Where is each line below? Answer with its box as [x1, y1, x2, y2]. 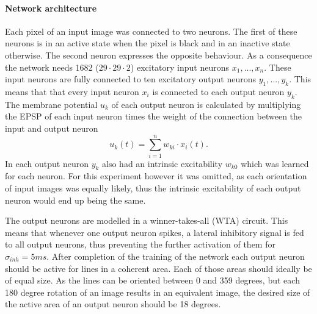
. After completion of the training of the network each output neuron [46, 250, 305, 263]
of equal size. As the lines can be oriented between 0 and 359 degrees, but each [5, 274, 300, 287]
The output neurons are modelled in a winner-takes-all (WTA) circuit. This [5, 214, 288, 227]
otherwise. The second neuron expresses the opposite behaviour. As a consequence [5, 48, 312, 61]
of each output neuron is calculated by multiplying [111, 98, 301, 110]
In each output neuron [5, 157, 89, 169]
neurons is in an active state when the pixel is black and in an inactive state [5, 37, 290, 49]
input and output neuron [5, 121, 98, 134]
